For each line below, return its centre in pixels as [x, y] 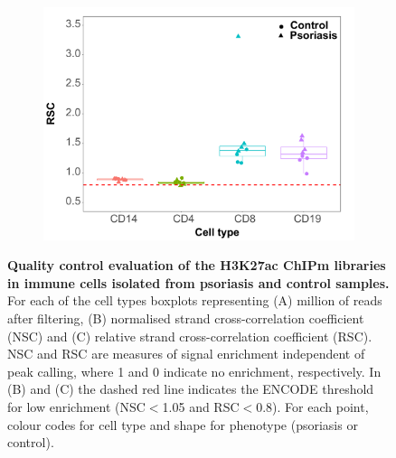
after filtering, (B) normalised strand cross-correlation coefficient [186, 318]
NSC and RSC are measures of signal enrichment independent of [186, 354]
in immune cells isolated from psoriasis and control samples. [198, 282]
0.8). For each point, [312, 407]
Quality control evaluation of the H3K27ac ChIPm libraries [197, 265]
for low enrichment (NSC [76, 407]
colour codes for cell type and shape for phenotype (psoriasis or [183, 424]
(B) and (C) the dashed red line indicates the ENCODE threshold [191, 389]
